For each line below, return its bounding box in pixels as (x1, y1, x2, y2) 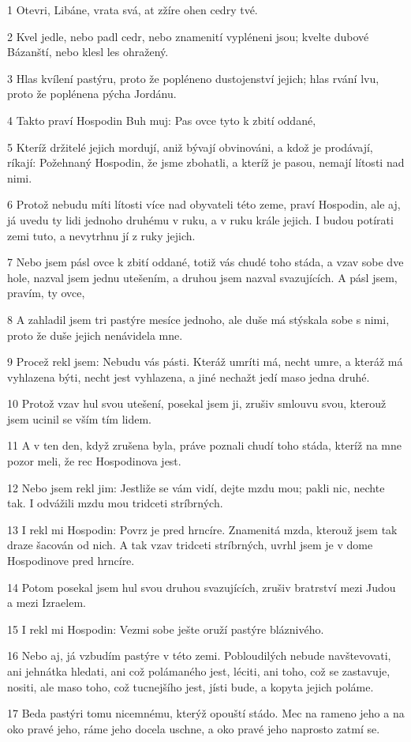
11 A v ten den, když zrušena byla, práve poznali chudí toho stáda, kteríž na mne (7, 437, 402, 454)
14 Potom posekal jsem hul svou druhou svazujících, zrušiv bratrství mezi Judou (7, 578, 396, 595)
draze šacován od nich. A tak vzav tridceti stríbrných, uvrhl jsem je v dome (7, 537, 373, 553)
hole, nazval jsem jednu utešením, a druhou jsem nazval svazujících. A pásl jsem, (7, 269, 398, 285)
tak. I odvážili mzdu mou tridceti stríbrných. (7, 495, 223, 511)
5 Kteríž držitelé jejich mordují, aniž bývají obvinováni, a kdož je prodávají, (7, 138, 373, 155)
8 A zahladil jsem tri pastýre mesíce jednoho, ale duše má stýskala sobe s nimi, (7, 311, 390, 327)
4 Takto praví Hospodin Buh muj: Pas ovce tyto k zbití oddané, (7, 111, 316, 128)
